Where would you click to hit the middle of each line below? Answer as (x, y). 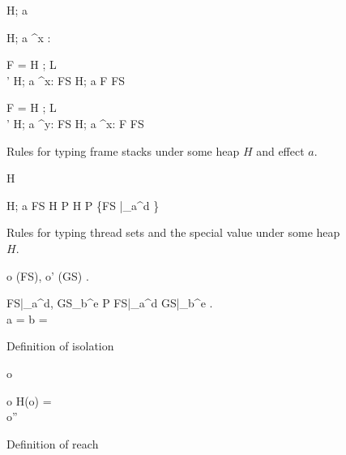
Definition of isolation (60, 346)
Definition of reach (53, 443)
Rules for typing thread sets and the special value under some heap (173, 232)
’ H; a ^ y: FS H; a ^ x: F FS (75, 123)
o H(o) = (29, 400)
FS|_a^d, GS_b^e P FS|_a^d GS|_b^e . (110, 303)
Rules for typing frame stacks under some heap (123, 150)
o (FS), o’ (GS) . (48, 275)
